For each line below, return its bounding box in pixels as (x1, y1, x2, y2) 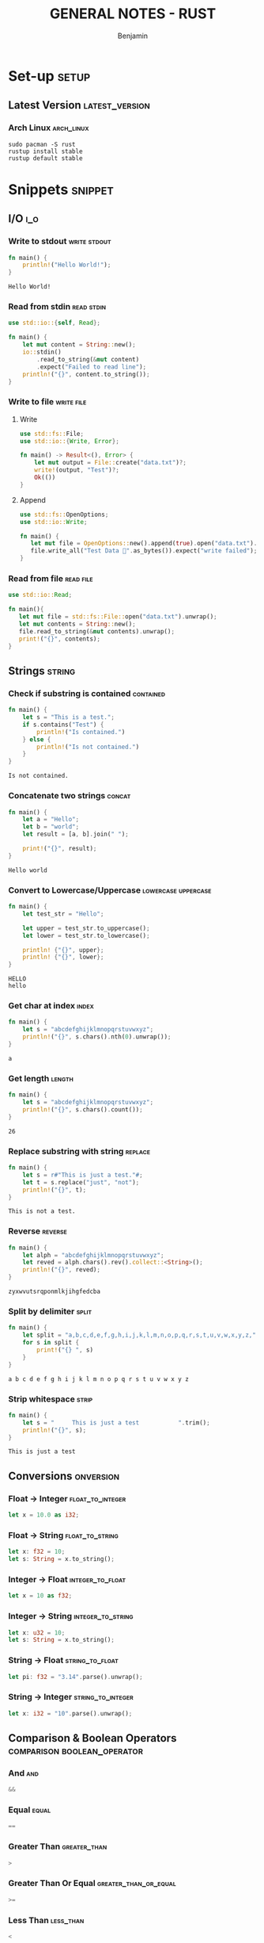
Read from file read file (8, 573, 93, 584)
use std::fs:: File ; (19, 430, 85, 438)
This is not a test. (8, 1207, 77, 1215)
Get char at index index (8, 1000, 95, 1012)
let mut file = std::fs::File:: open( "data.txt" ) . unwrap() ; (18, 613, 217, 621)
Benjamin (117, 31, 149, 40)
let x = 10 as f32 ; (8, 1592, 73, 1600)
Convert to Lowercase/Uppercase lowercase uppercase (8, 885, 212, 896)
